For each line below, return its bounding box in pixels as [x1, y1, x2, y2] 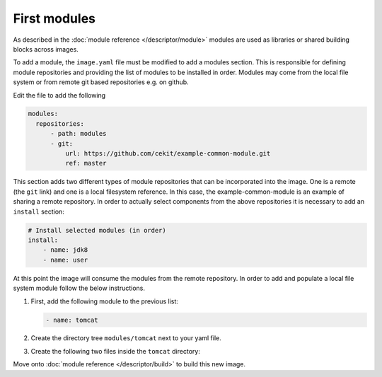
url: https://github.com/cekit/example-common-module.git [64, 149, 271, 158]
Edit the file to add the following [13, 91, 106, 99]
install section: [13, 207, 65, 216]
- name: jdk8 [42, 246, 88, 254]
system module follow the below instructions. [13, 284, 145, 293]
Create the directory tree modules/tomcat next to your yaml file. [30, 334, 222, 342]
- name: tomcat [45, 315, 98, 324]
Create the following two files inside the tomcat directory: [30, 347, 201, 355]
